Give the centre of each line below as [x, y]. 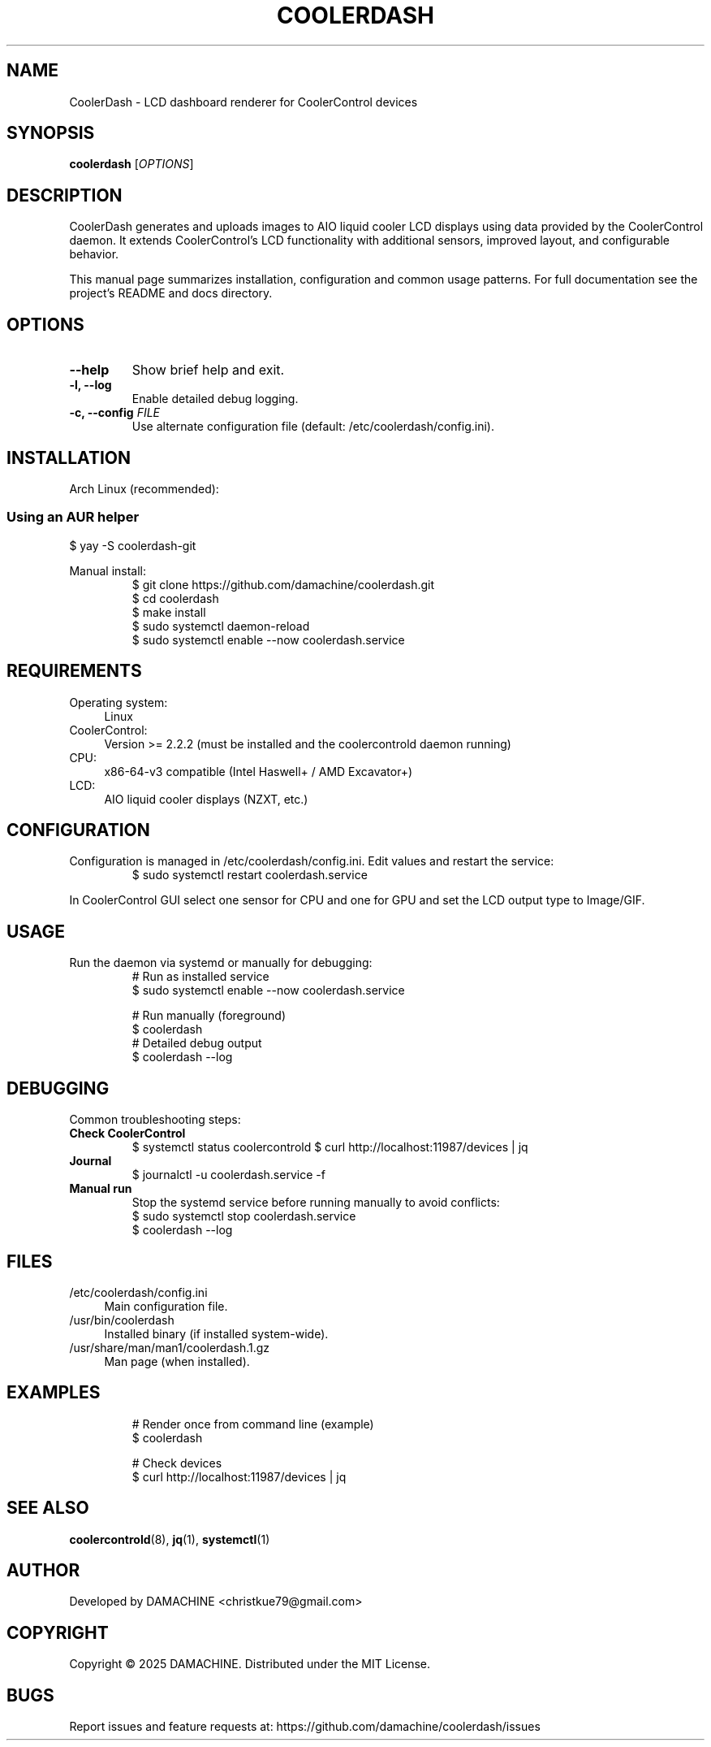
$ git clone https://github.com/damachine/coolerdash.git [283, 584]
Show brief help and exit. [208, 370]
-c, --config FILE [115, 413]
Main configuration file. [166, 1306]
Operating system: [118, 702]
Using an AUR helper [73, 517]
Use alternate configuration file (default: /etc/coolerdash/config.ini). [313, 427]
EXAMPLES [54, 1393]
